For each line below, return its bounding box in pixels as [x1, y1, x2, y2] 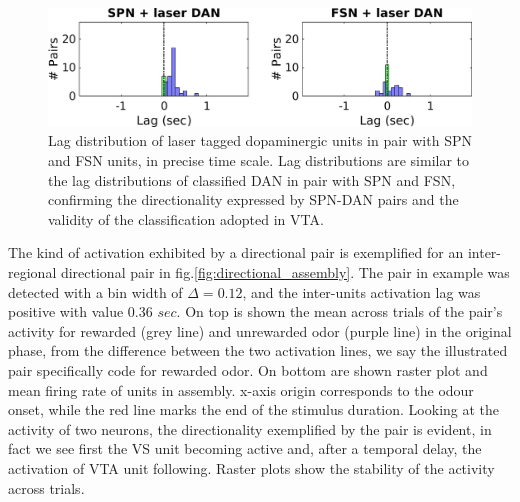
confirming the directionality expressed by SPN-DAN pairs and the [48, 189, 459, 210]
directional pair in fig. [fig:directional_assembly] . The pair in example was [60, 261, 510, 282]
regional [8, 261, 57, 282]
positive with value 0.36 [8, 301, 153, 322]
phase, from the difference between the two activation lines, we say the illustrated [8, 340, 508, 361]
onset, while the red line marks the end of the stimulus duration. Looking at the [8, 399, 500, 420]
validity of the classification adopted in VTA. [48, 208, 324, 229]
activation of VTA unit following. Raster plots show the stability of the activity [8, 457, 495, 478]
